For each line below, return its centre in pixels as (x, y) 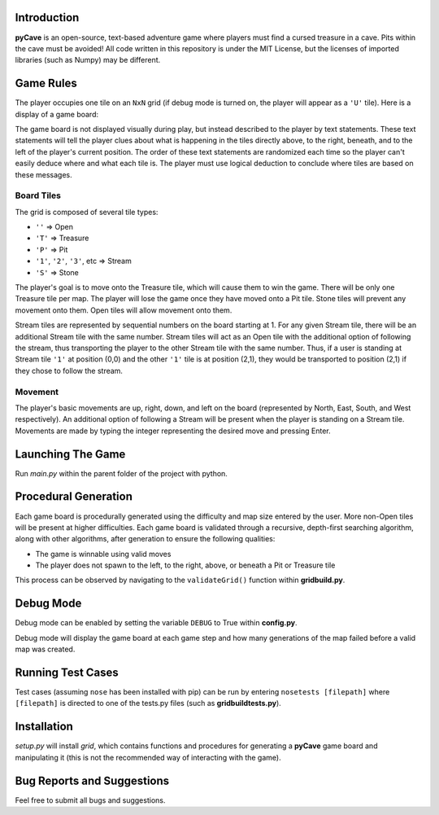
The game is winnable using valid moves (103, 554)
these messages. (43, 174)
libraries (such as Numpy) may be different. (88, 60)
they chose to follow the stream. (69, 370)
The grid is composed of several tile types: (87, 212)
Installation (44, 727)
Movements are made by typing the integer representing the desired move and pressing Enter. (173, 431)
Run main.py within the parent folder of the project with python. (121, 473)
